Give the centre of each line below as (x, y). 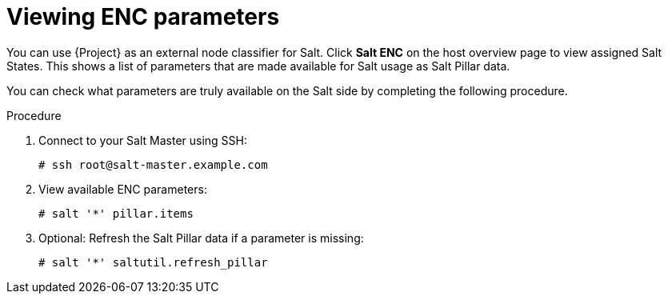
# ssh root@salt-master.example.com (153, 164)
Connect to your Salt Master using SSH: (143, 140)
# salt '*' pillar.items (116, 213)
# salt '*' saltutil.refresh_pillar (153, 262)
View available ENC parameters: (123, 189)
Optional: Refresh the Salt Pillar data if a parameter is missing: (201, 238)
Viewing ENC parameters (143, 17)
